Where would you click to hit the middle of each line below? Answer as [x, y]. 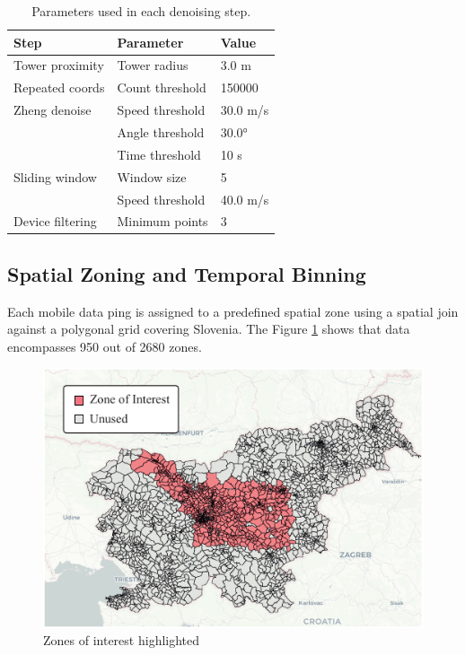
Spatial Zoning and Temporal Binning [187, 273]
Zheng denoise [53, 110]
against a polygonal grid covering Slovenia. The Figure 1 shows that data [209, 329]
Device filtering [55, 221]
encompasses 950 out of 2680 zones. [105, 346]
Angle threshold [161, 131]
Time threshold [159, 154]
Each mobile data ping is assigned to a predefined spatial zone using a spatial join [233, 311]
